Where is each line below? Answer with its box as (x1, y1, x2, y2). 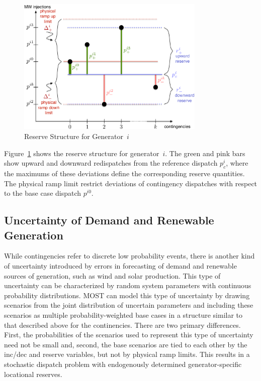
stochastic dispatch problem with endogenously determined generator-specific (4, 358, 242, 369)
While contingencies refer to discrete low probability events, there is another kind (4, 250, 255, 261)
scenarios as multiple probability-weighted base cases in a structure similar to (4, 309, 243, 320)
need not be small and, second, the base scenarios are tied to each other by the (4, 339, 247, 349)
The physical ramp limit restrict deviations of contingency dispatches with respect (4, 178, 257, 188)
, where (226, 158, 248, 168)
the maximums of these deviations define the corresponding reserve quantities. (4, 168, 245, 178)
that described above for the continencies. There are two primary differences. (4, 319, 241, 330)
